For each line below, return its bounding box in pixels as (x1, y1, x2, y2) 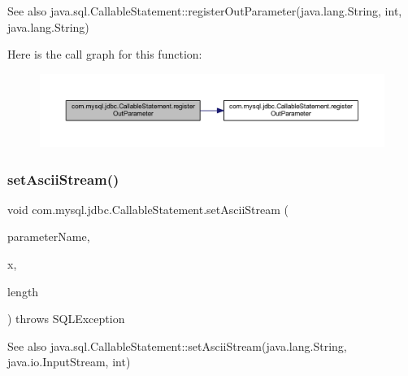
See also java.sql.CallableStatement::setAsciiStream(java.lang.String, (7, 337, 347, 354)
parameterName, (7, 228, 90, 245)
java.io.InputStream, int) (7, 353, 131, 370)
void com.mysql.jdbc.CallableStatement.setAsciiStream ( (7, 200, 289, 217)
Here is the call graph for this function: (7, 46, 202, 63)
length (7, 282, 39, 299)
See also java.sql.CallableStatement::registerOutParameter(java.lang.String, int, (7, 2, 402, 19)
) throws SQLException (7, 310, 125, 327)
